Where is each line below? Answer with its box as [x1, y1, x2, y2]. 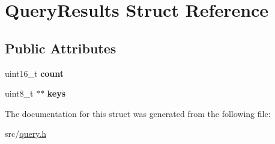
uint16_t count [5, 67, 64, 79]
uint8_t [5, 87, 34, 100]
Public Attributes [5, 38, 116, 57]
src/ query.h [5, 127, 47, 140]
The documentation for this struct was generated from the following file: [5, 107, 271, 119]
